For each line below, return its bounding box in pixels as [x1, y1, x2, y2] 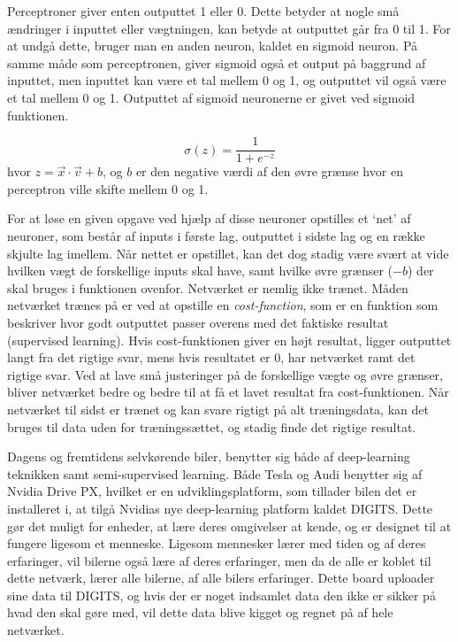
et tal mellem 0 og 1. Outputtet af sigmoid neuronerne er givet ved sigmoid [7, 88, 416, 106]
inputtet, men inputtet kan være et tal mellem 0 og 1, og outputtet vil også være [7, 71, 447, 89]
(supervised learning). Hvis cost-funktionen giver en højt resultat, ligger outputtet [7, 330, 452, 349]
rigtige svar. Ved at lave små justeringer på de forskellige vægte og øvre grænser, [7, 365, 443, 383]
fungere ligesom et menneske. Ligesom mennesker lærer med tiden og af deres [7, 534, 426, 553]
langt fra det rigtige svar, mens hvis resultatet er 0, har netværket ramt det [7, 348, 416, 367]
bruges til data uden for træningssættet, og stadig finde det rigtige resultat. [7, 417, 416, 436]
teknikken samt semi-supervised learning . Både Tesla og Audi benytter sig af [7, 464, 423, 483]
